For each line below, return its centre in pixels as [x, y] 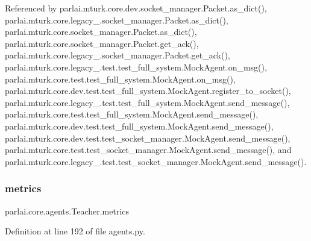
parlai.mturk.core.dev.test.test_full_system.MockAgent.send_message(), [139, 126]
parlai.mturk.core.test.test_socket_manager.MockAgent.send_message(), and [148, 150]
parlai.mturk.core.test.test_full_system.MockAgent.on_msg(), [120, 79]
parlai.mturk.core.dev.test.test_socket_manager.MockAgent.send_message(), [148, 138]
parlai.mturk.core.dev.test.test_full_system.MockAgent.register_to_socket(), [148, 91]
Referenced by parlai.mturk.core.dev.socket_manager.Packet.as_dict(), [136, 8]
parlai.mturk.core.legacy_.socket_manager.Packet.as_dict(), [117, 20]
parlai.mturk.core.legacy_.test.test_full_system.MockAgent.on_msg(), [136, 67]
